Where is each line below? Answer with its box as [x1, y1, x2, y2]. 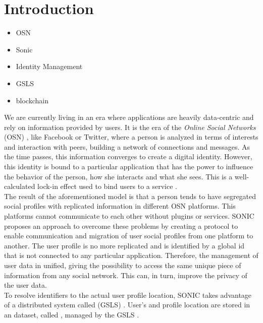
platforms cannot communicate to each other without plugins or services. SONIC [4, 211, 254, 221]
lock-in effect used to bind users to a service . [37, 181, 177, 191]
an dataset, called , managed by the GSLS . [4, 309, 139, 319]
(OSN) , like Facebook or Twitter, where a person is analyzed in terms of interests [4, 132, 258, 142]
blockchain [16, 95, 48, 105]
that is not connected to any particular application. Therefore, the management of [4, 250, 258, 261]
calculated [4, 181, 35, 191]
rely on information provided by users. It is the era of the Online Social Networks [4, 121, 256, 132]
